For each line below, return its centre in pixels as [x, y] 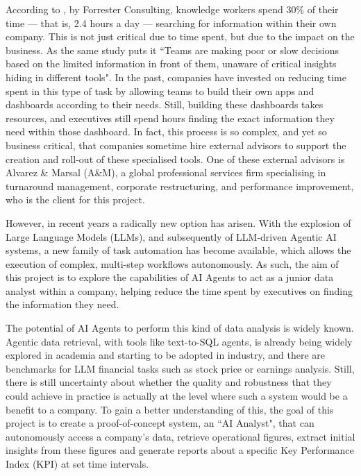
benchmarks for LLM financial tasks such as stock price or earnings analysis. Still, [180, 368]
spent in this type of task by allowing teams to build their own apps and [160, 91]
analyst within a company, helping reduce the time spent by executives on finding [179, 290]
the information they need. [62, 304]
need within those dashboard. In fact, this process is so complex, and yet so [166, 131]
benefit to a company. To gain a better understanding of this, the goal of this [170, 409]
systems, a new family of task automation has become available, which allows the [178, 250]
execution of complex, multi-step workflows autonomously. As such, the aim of [172, 263]
